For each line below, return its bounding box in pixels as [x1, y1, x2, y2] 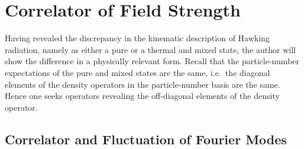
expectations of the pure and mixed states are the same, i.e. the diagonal [5, 66, 270, 78]
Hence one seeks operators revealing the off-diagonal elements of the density [5, 90, 280, 102]
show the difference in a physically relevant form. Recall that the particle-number [5, 55, 299, 67]
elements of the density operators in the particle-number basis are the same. [5, 78, 280, 90]
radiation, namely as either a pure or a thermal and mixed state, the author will [5, 43, 296, 55]
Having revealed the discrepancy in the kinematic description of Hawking [5, 32, 270, 44]
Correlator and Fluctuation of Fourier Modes [5, 130, 287, 148]
